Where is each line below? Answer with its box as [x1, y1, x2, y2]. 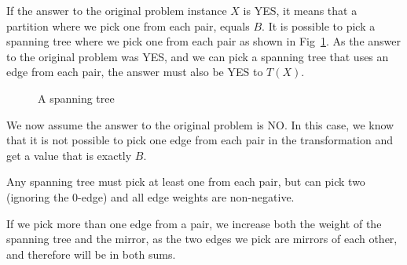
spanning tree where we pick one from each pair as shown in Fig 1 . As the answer [6, 33, 401, 49]
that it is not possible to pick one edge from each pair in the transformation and [6, 132, 394, 148]
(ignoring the [6, 188, 69, 205]
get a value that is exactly [6, 147, 132, 163]
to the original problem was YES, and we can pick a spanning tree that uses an [6, 48, 389, 64]
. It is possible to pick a [262, 17, 376, 34]
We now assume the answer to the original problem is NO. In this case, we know [6, 116, 394, 132]
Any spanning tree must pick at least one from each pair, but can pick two [6, 173, 365, 190]
